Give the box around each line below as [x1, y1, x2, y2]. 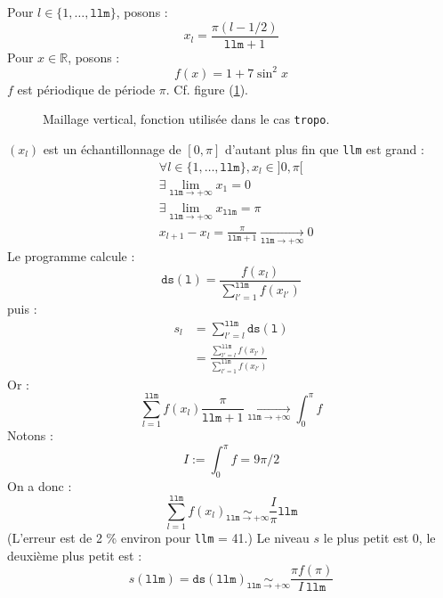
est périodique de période [17, 79, 156, 98]
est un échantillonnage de [43, 140, 181, 158]
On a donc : [7, 477, 72, 496]
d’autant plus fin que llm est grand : [224, 140, 424, 158]
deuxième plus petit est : [7, 545, 142, 564]
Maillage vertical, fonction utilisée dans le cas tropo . [43, 110, 330, 128]
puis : [7, 299, 37, 317]
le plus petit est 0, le [323, 528, 436, 546]
